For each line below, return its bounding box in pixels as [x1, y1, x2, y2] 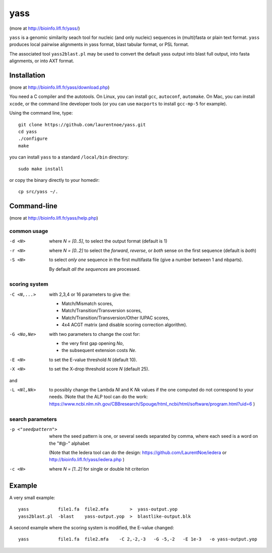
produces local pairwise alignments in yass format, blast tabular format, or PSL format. [9, 41, 189, 47]
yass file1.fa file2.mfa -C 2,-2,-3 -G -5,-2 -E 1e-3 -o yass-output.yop [18, 536, 257, 542]
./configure [18, 136, 48, 141]
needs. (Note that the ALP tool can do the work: [49, 394, 148, 400]
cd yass [18, 129, 37, 134]
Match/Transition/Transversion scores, [61, 308, 142, 314]
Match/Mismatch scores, [61, 300, 113, 307]
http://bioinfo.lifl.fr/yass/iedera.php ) [49, 457, 125, 463]
